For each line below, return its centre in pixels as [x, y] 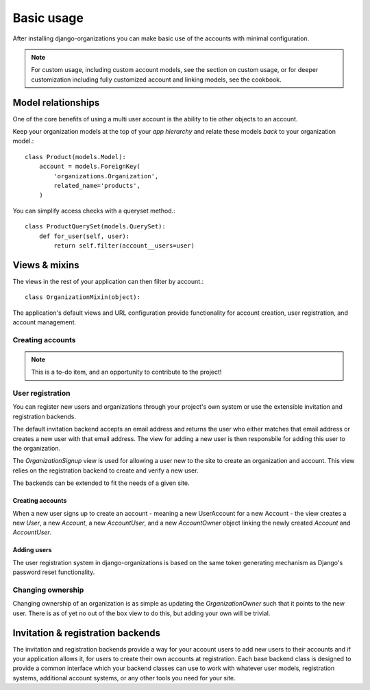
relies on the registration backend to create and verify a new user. [106, 471]
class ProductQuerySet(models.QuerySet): [95, 227]
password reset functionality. [54, 572]
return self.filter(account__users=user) [124, 246]
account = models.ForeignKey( [89, 167]
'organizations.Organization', [106, 176]
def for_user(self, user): [84, 236]
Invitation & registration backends [87, 633]
